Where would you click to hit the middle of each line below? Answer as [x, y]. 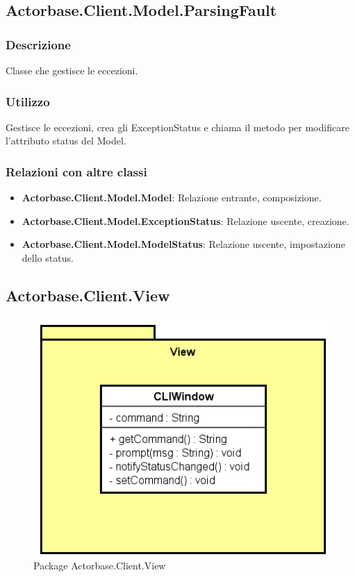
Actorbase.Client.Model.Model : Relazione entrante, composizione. [172, 198]
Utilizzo [28, 101]
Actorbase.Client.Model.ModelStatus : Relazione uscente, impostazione [183, 244]
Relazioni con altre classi [76, 171]
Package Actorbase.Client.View [100, 566]
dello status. [48, 258]
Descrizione [38, 44]
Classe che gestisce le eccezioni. [72, 70]
